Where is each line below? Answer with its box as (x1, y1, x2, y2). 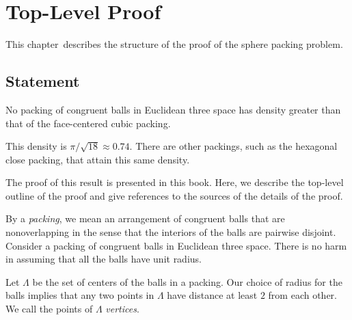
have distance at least (167, 288, 258, 302)
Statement (5, 70, 80, 92)
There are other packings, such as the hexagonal (135, 139, 338, 153)
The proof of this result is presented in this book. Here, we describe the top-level (5, 175, 344, 189)
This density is (5, 139, 67, 153)
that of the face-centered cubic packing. (5, 116, 171, 130)
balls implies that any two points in (5, 288, 154, 302)
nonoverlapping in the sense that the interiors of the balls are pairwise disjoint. (5, 225, 336, 239)
